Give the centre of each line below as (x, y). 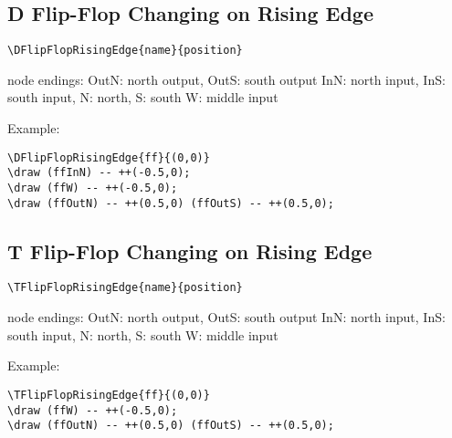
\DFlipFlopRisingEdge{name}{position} (125, 51)
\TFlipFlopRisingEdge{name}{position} (125, 288)
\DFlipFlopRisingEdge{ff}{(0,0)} (109, 157)
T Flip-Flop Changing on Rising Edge (190, 250)
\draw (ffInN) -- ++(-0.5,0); (99, 173)
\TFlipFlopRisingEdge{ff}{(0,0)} (109, 395)
